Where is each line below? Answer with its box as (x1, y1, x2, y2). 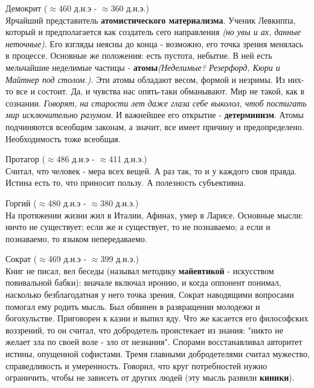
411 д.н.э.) (109, 153, 147, 165)
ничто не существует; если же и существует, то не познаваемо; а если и (5, 220, 271, 233)
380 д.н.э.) (100, 196, 139, 209)
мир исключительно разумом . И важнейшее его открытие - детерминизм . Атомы (5, 108, 304, 121)
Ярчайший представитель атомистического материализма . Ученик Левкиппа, (5, 13, 296, 26)
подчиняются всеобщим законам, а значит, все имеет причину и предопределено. (5, 120, 304, 133)
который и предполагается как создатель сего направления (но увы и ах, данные (5, 25, 301, 38)
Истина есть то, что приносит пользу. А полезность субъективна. (5, 176, 246, 189)
